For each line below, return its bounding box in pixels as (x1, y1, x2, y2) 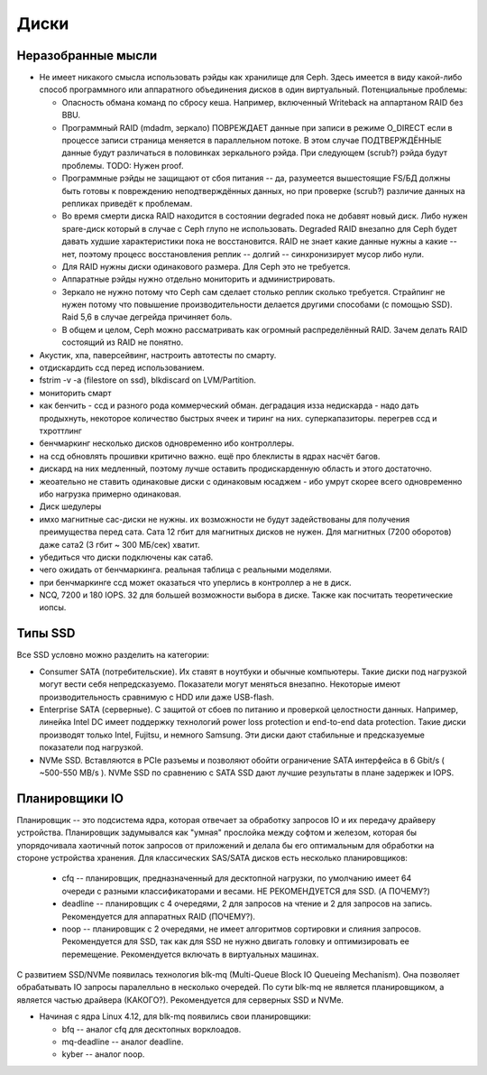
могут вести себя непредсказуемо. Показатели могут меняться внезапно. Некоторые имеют (39, 679, 401, 690)
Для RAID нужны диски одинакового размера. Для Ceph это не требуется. (61, 261, 351, 272)
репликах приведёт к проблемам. (61, 198, 193, 209)
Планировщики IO (16, 791, 124, 806)
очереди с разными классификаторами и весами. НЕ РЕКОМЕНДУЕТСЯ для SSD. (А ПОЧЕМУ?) (61, 885, 430, 896)
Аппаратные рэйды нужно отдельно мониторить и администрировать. (61, 273, 335, 284)
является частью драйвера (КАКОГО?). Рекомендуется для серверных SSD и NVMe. (16, 994, 345, 1005)
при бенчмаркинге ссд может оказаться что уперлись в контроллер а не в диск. (39, 577, 352, 588)
